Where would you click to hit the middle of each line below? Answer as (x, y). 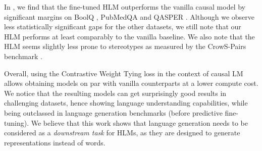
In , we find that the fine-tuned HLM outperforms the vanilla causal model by (125, 7)
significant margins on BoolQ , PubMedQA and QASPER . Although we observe (129, 16)
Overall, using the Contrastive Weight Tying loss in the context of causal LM (124, 73)
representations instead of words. (55, 142)
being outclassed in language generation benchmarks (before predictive (113, 112)
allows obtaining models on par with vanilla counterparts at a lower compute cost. (131, 83)
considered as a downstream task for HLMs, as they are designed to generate (122, 133)
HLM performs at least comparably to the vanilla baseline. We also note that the (129, 36)
